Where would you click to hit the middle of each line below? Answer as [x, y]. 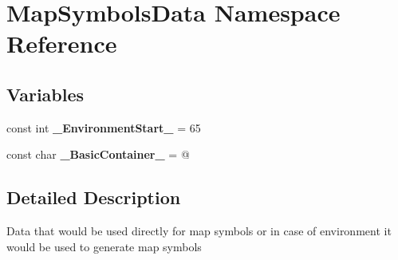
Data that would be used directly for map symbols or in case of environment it [199, 231]
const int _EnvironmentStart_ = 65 [104, 127]
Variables [45, 94]
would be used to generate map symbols [104, 246]
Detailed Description [94, 197]
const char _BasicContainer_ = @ [98, 154]
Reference [62, 43]
